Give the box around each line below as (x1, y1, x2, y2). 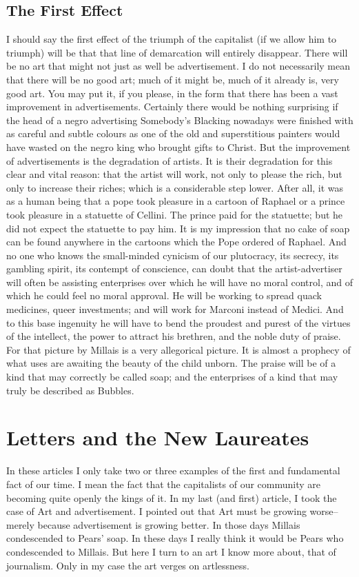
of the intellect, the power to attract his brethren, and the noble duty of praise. (6, 329, 341, 343)
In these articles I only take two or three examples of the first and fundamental (6, 463, 340, 478)
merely (6, 517, 34, 532)
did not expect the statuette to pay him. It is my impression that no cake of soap (6, 221, 350, 235)
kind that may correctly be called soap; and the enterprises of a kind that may (6, 370, 338, 384)
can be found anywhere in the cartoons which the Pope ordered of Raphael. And (6, 234, 347, 249)
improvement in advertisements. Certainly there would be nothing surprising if (6, 99, 338, 114)
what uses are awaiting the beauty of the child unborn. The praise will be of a (6, 356, 336, 370)
